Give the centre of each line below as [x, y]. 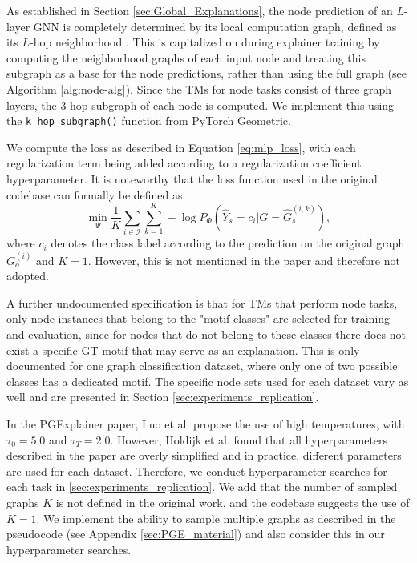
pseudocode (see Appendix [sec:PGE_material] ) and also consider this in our [196, 534]
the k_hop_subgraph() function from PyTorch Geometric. [149, 121]
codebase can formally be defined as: [96, 194]
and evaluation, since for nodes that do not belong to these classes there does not [206, 334]
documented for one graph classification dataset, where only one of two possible [202, 366]
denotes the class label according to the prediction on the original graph [228, 243]
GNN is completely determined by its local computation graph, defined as [215, 26]
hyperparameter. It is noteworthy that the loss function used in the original [192, 179]
